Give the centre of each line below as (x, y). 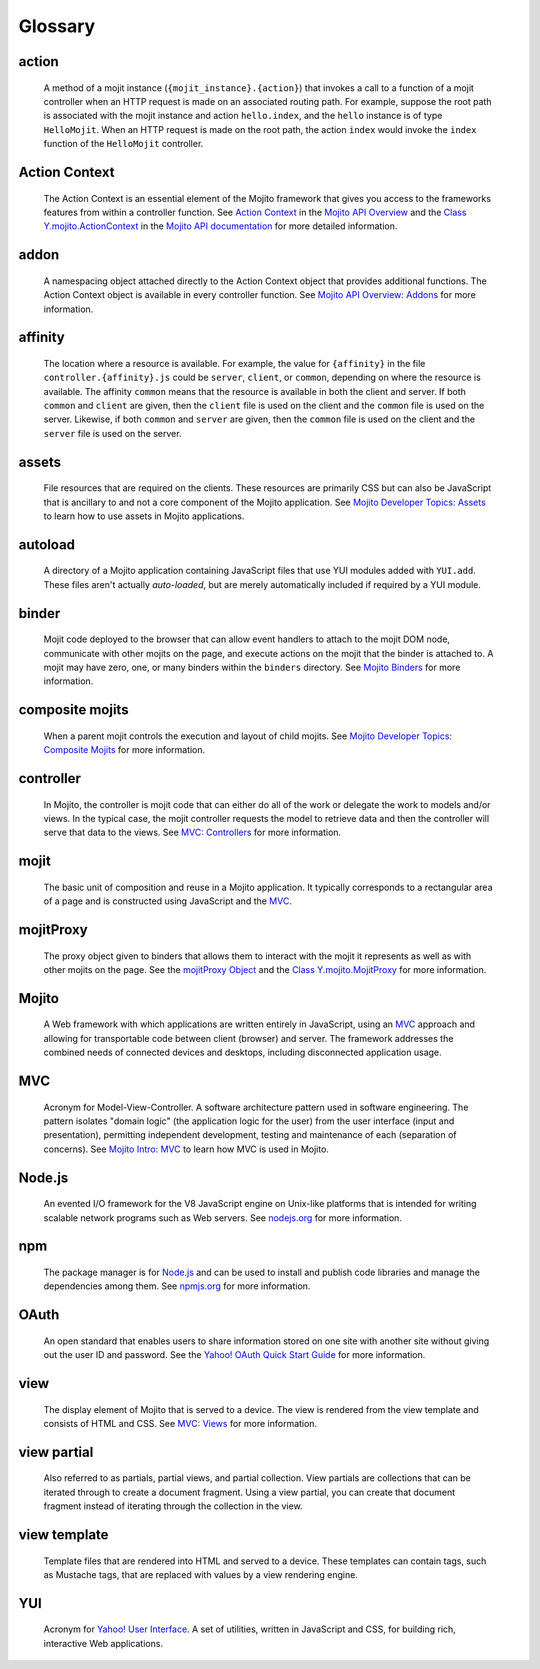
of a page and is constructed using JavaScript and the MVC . (167, 901)
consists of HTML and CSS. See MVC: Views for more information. (180, 1423)
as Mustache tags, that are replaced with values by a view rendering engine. (201, 1574)
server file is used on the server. (112, 433)
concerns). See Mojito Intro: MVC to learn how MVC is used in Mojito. (186, 1149)
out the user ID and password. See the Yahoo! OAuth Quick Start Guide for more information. (234, 1355)
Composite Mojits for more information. (124, 750)
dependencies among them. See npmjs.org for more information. (177, 1286)
